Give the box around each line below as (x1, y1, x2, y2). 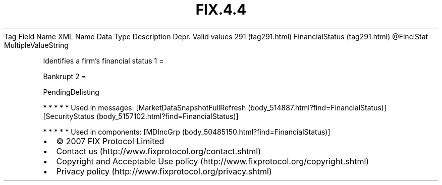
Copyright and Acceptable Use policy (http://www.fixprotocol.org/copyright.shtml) (56, 156, 369, 166)
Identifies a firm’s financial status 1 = (43, 56, 164, 65)
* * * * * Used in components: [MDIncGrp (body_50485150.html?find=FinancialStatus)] (43, 127, 330, 136)
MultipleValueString (4, 40, 69, 49)
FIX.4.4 (195, 1, 247, 18)
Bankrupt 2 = (43, 72, 86, 81)
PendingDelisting (43, 87, 99, 96)
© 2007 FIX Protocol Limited (56, 136, 164, 146)
